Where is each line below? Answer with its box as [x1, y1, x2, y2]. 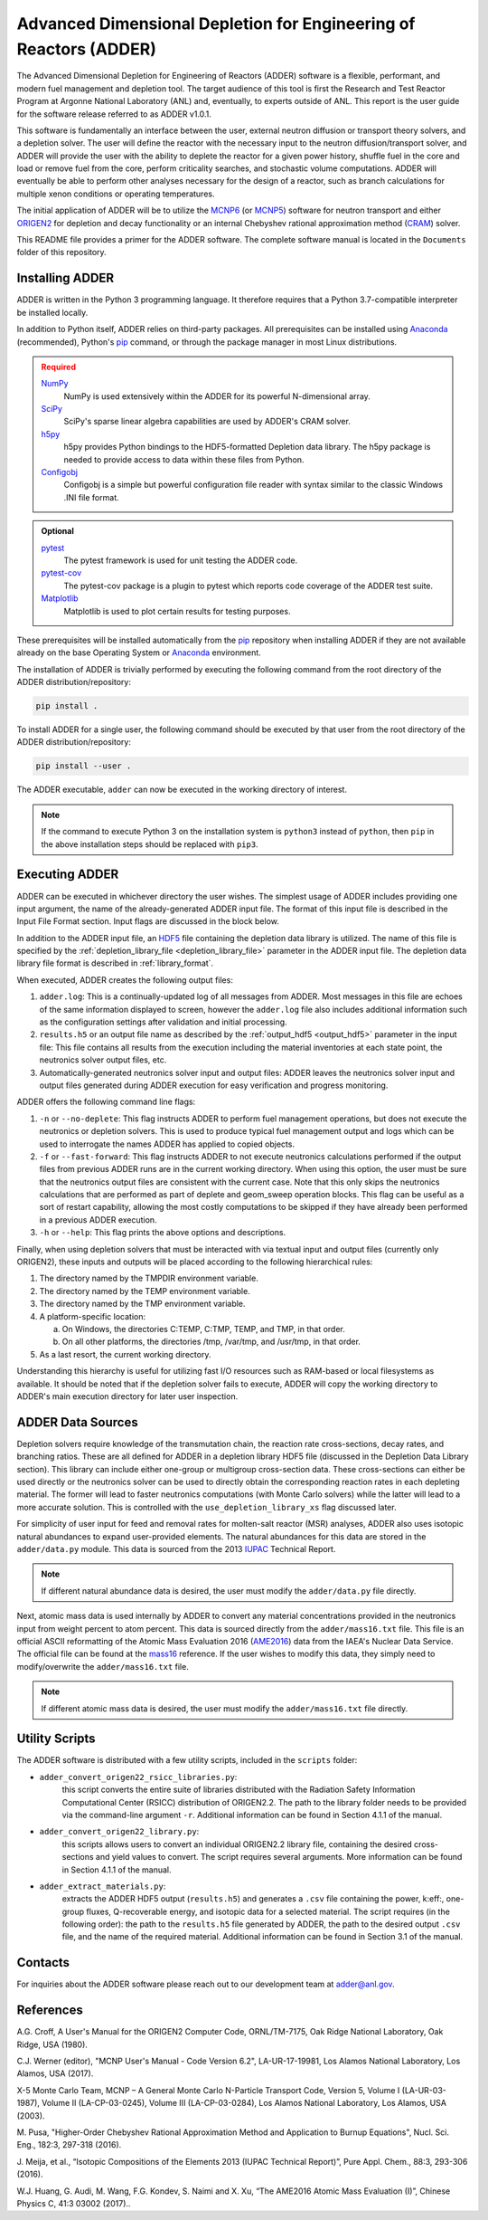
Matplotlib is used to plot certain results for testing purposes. [63, 605, 291, 616]
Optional [41, 526, 74, 537]
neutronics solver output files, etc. [39, 1054, 167, 1065]
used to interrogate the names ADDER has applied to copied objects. [39, 1139, 296, 1149]
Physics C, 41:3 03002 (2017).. [16, 2197, 131, 2208]
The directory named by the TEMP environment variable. [39, 1285, 250, 1296]
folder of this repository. [16, 247, 108, 258]
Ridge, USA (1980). [16, 2039, 88, 2050]
